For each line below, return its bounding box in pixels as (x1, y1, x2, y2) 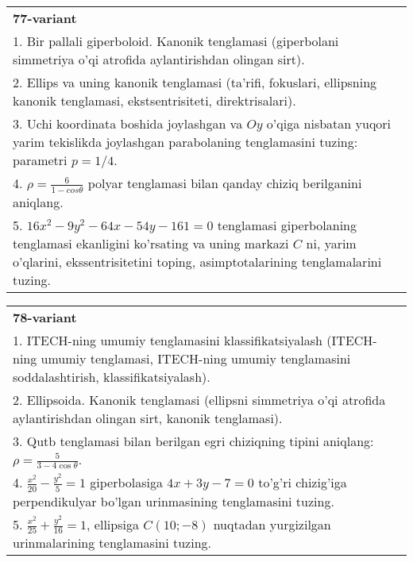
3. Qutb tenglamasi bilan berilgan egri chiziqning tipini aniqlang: (13, 431, 374, 450)
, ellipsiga (87, 514, 139, 533)
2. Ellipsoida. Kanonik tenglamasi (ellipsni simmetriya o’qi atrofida (13, 390, 386, 409)
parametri (13, 151, 68, 169)
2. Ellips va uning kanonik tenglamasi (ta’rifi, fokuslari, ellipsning (13, 73, 377, 91)
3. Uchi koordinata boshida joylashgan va (13, 114, 243, 133)
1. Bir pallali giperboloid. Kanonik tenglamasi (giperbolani (13, 32, 339, 50)
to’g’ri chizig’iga (258, 473, 347, 492)
